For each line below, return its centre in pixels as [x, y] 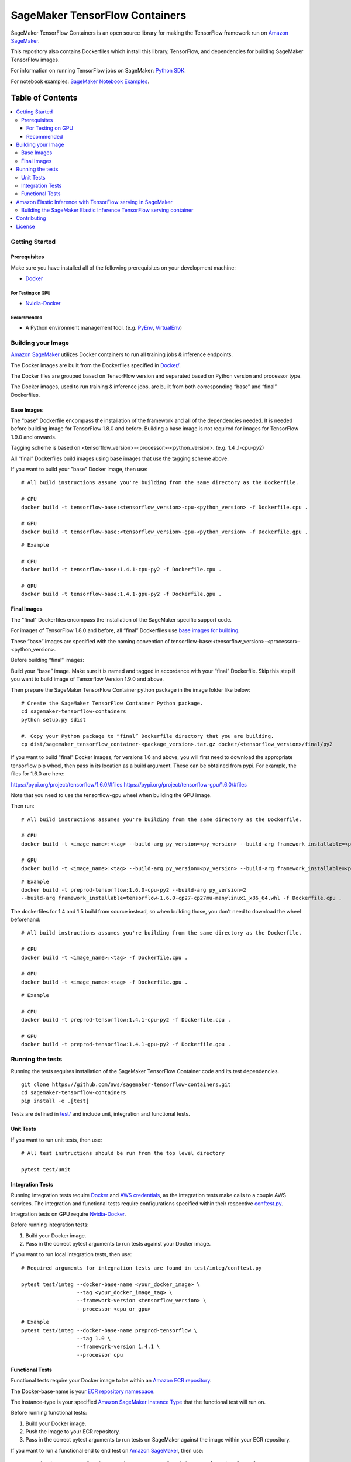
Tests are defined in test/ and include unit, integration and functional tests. [100, 1114]
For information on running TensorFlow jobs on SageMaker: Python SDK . [99, 71]
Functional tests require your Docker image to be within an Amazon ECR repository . [111, 1381]
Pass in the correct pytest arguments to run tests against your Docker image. [118, 1244]
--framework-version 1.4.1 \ [118, 1347]
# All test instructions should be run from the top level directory [123, 1153]
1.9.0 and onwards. [34, 437]
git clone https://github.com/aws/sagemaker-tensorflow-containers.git [126, 1084]
